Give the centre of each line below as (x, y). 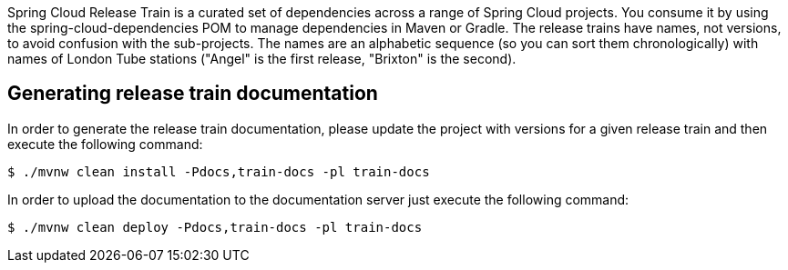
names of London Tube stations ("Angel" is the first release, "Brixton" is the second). (262, 59)
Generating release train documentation (193, 94)
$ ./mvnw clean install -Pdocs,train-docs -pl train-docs (219, 171)
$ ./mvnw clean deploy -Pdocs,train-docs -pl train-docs (215, 227)
